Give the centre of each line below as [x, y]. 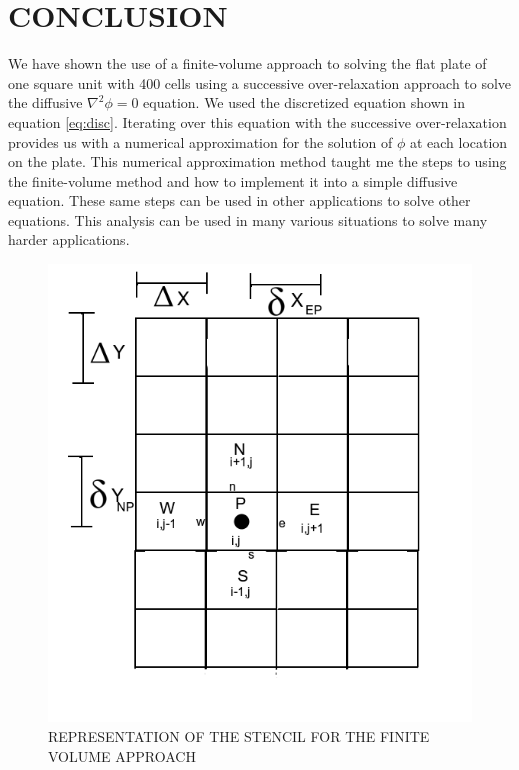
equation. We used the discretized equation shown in [304, 102]
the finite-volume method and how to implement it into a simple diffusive [233, 180]
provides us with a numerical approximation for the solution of [200, 141]
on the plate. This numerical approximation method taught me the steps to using [257, 161]
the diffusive [45, 102]
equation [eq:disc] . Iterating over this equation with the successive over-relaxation [257, 121]
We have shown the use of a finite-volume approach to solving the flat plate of [247, 63]
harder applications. [69, 239]
